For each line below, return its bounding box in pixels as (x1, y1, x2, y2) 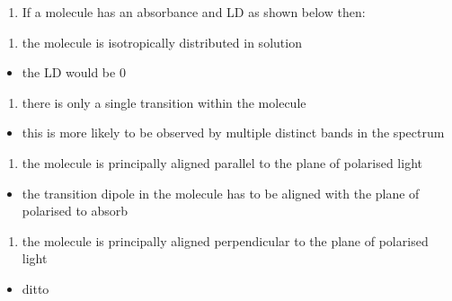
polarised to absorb (22, 201, 129, 220)
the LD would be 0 (22, 63, 126, 82)
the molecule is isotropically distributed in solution (22, 32, 302, 51)
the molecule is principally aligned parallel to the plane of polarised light (22, 153, 422, 172)
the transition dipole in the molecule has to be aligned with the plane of (22, 183, 420, 202)
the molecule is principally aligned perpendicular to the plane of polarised (22, 231, 429, 250)
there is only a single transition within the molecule (22, 93, 306, 111)
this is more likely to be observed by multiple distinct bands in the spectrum (22, 123, 445, 142)
